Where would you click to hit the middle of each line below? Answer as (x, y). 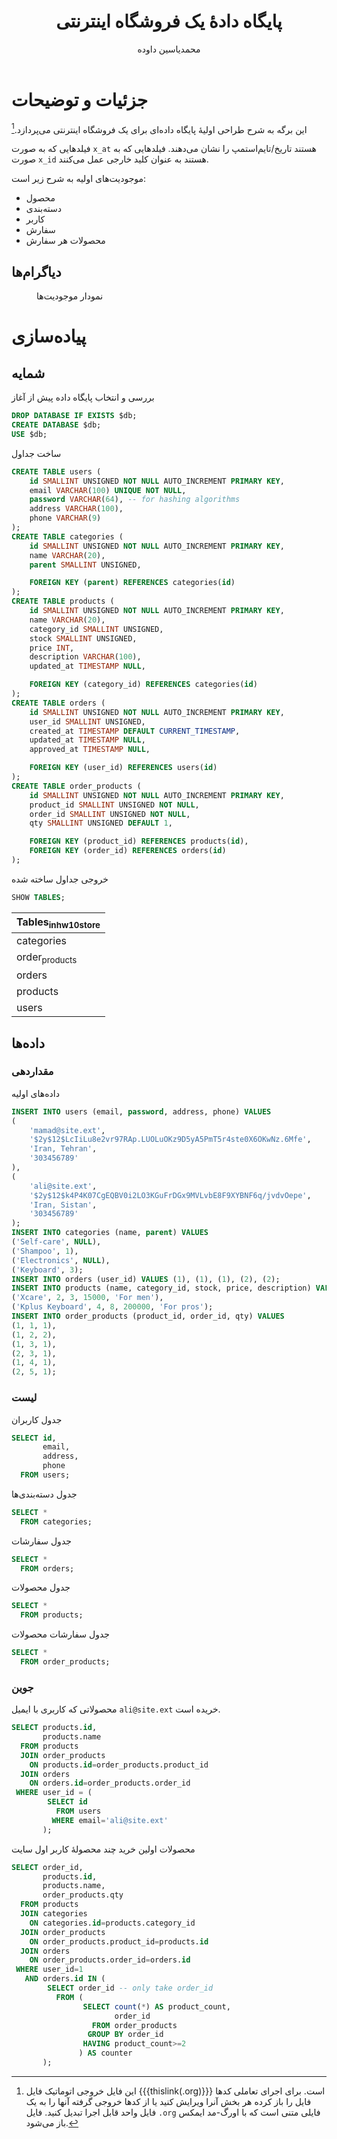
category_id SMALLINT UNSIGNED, (96, 629)
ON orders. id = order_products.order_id (110, 1783)
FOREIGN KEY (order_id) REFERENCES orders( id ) (128, 851)
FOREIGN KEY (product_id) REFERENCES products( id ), (139, 841)
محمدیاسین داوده (169, 49)
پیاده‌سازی (49, 336)
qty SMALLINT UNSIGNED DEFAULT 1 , (101, 823)
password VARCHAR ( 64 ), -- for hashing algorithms (135, 500)
